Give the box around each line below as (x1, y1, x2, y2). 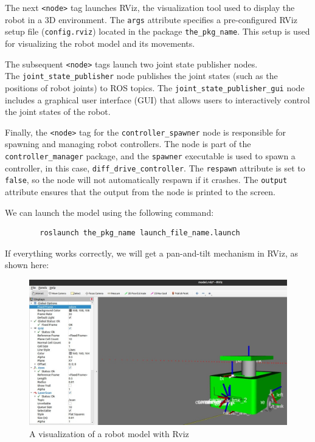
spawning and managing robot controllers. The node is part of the (5, 137, 251, 150)
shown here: (5, 258, 49, 271)
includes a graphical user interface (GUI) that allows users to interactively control (5, 93, 310, 106)
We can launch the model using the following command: (5, 205, 214, 218)
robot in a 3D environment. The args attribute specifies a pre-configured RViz (5, 13, 297, 26)
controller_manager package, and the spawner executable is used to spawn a (5, 149, 296, 162)
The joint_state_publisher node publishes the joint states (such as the (5, 69, 278, 82)
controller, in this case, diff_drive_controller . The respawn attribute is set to (5, 161, 305, 174)
